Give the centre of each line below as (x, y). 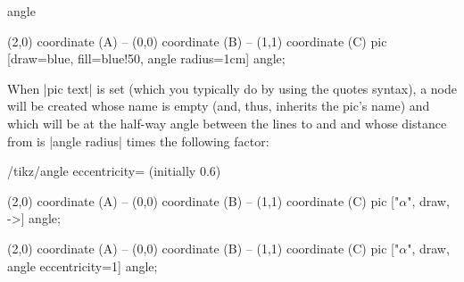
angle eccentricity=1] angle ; (83, 265)
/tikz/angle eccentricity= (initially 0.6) (114, 171)
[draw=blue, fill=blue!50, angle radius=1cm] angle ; (146, 58)
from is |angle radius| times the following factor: (138, 141)
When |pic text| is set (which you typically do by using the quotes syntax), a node (232, 88)
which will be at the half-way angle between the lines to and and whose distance (227, 123)
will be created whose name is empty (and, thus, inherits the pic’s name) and (219, 106)
